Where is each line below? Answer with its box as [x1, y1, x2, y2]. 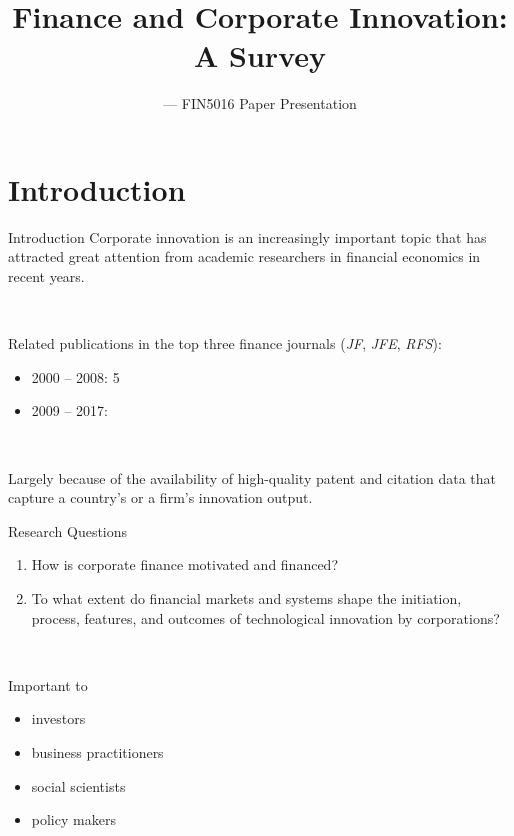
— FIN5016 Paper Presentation [163, 93, 357, 114]
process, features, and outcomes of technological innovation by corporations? [31, 607, 500, 628]
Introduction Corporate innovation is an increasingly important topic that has [8, 226, 487, 247]
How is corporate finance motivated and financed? [31, 554, 339, 575]
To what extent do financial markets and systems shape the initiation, [31, 587, 462, 608]
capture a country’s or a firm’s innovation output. [8, 487, 313, 508]
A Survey [194, 35, 326, 76]
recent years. [8, 266, 85, 287]
